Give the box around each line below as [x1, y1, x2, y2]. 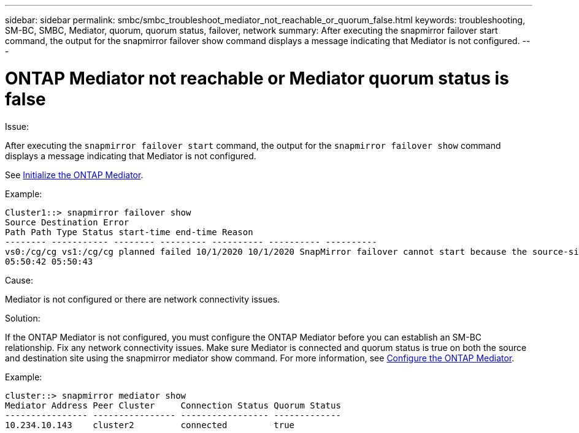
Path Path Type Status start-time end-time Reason [5, 227, 253, 237]
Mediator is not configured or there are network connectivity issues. [5, 293, 280, 304]
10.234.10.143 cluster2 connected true [5, 420, 295, 430]
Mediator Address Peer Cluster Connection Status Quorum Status [5, 400, 341, 410]
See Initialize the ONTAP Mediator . [5, 169, 144, 180]
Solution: [5, 312, 40, 323]
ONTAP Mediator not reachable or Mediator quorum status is [5, 67, 509, 89]
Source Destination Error [5, 217, 129, 227]
